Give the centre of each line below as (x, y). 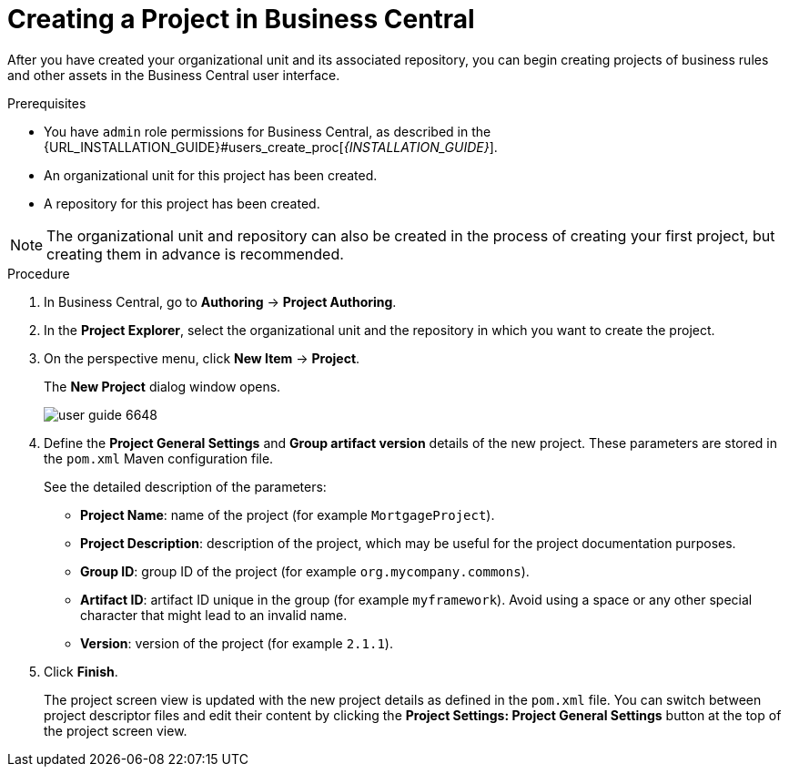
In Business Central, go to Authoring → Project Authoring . (220, 301)
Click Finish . (81, 671)
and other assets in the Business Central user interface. (174, 75)
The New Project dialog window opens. (162, 386)
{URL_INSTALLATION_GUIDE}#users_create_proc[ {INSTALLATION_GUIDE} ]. (271, 147)
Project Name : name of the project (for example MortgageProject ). (288, 514)
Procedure (39, 273)
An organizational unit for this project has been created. (211, 175)
